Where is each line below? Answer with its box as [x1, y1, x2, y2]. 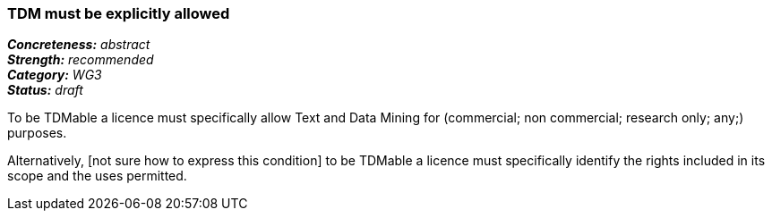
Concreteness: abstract [7, 37, 150, 53]
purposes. [7, 125, 67, 141]
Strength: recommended [7, 52, 154, 68]
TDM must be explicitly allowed [7, 4, 230, 22]
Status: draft [7, 82, 83, 98]
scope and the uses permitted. [7, 168, 187, 184]
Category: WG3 [7, 67, 102, 83]
